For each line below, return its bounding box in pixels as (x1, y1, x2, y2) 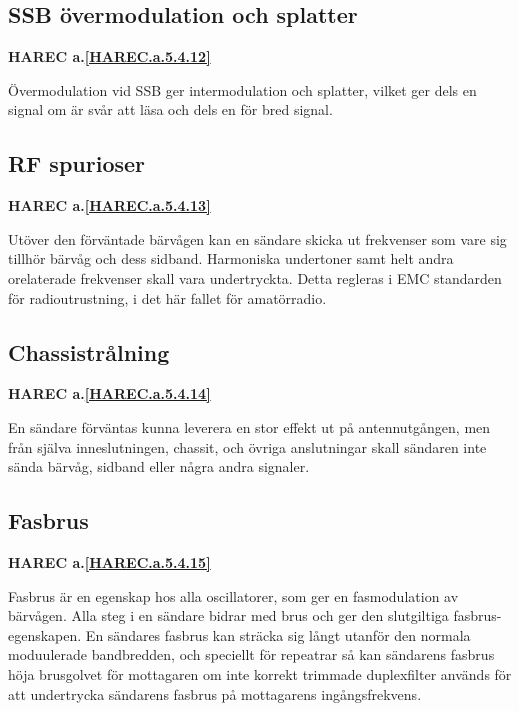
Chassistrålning (8, 336, 170, 367)
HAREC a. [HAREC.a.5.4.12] (8, 46, 211, 67)
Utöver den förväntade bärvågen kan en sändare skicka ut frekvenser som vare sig (8, 228, 507, 249)
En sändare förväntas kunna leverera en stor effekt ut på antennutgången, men (8, 416, 491, 437)
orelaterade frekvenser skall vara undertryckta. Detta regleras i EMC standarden (8, 267, 502, 288)
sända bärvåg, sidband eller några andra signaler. (8, 456, 310, 477)
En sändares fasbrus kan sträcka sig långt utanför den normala (85, 624, 471, 645)
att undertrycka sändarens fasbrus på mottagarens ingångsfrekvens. (8, 683, 422, 704)
